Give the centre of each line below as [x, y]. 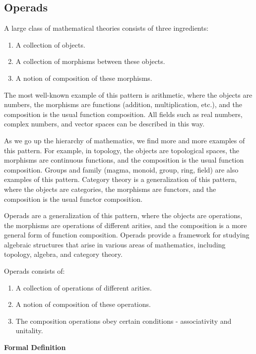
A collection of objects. [50, 44]
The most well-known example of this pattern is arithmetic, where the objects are [128, 94]
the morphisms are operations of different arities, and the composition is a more [126, 225]
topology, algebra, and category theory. [63, 254]
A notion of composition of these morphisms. [84, 78]
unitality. [29, 330]
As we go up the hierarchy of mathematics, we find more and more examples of [125, 140]
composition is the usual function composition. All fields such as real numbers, [123, 114]
